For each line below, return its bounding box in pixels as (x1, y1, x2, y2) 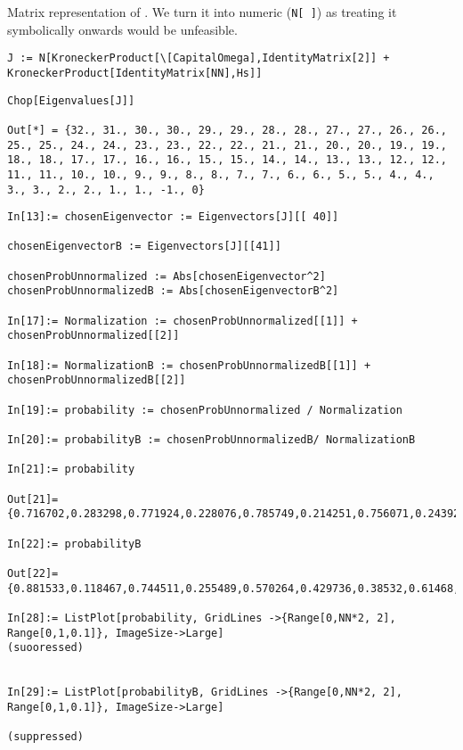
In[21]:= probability (7, 463, 135, 476)
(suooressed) (7, 641, 84, 655)
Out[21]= (7, 492, 59, 506)
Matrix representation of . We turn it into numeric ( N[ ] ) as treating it (7, 3, 397, 21)
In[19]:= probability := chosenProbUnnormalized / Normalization (7, 403, 402, 416)
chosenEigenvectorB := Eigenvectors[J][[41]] (7, 240, 281, 253)
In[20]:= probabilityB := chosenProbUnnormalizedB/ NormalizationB (7, 433, 416, 446)
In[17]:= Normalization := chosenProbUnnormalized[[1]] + (7, 314, 358, 327)
